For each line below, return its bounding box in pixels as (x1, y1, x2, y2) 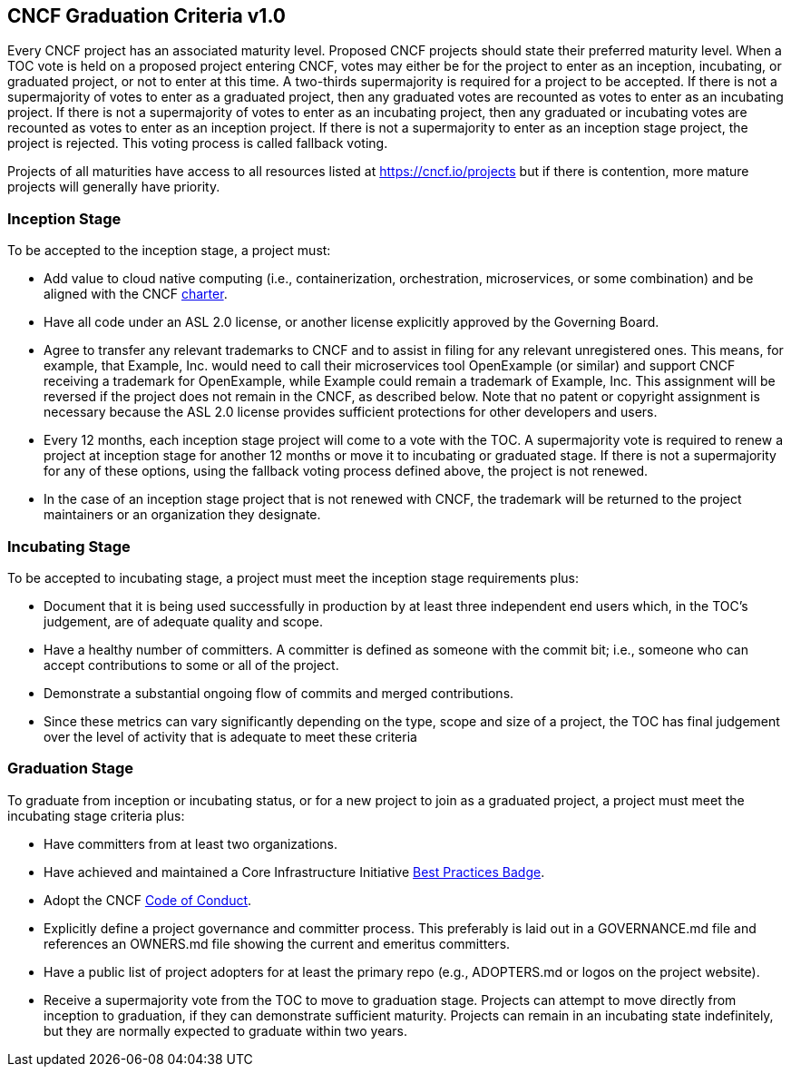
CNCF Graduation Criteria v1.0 (7, 5, 286, 27)
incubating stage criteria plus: (7, 807, 185, 823)
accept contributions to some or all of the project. (44, 656, 339, 673)
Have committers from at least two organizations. (44, 835, 338, 852)
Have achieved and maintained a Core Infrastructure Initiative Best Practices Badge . (44, 863, 545, 880)
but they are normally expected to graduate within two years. (44, 1022, 408, 1039)
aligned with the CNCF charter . (44, 286, 228, 302)
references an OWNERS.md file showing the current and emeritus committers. (44, 935, 511, 951)
